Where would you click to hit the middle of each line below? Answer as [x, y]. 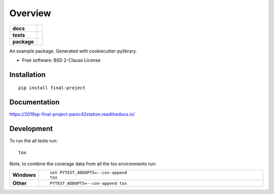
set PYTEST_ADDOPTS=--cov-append [88, 173]
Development [31, 129]
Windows [24, 175]
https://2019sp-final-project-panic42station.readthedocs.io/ [72, 114]
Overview [30, 13]
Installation [27, 75]
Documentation [35, 102]
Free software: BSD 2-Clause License [61, 60]
